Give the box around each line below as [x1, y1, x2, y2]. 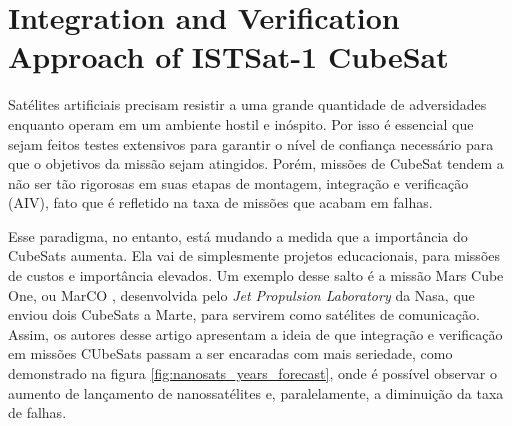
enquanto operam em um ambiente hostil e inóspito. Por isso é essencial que [8, 113, 474, 134]
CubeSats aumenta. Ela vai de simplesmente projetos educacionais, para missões [8, 245, 501, 266]
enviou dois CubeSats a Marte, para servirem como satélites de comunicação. [8, 304, 480, 325]
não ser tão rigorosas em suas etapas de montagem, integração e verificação [8, 172, 469, 193]
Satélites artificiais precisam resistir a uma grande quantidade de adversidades [8, 94, 487, 115]
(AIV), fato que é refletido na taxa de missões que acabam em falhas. [8, 192, 433, 213]
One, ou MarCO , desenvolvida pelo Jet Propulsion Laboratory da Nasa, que [8, 284, 475, 305]
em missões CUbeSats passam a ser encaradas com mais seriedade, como [8, 343, 453, 364]
